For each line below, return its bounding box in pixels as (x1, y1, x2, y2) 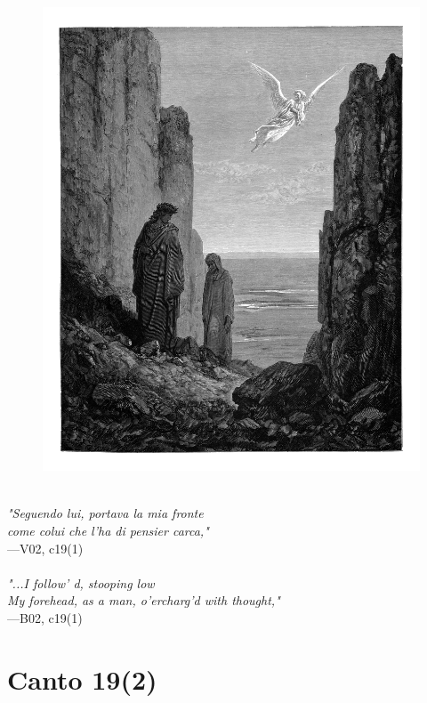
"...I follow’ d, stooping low (7, 573, 155, 592)
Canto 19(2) (7, 660, 157, 697)
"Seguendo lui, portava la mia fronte (7, 504, 204, 522)
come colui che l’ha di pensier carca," (7, 521, 209, 539)
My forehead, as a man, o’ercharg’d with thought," (7, 591, 280, 610)
